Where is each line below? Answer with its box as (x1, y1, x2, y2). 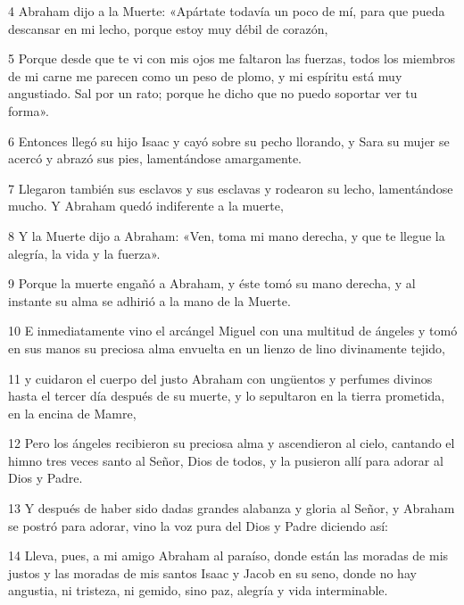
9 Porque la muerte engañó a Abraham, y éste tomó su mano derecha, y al (8, 274, 416, 293)
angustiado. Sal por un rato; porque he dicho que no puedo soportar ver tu (8, 84, 418, 103)
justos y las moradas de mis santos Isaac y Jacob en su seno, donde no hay (8, 563, 417, 582)
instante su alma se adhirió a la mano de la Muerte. (8, 291, 291, 310)
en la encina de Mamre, (8, 403, 137, 422)
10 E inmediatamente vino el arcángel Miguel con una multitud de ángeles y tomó (8, 321, 458, 340)
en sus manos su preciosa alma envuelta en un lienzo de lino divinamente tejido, (8, 338, 446, 357)
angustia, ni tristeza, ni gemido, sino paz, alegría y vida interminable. (8, 581, 388, 600)
